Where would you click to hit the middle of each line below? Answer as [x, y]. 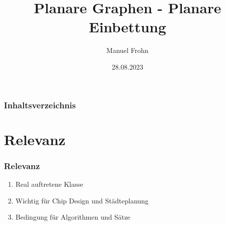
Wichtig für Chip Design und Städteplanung [82, 200]
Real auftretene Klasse [49, 184]
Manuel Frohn [127, 50]
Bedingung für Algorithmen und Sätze [73, 217]
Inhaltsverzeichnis [40, 105]
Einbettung [127, 27]
